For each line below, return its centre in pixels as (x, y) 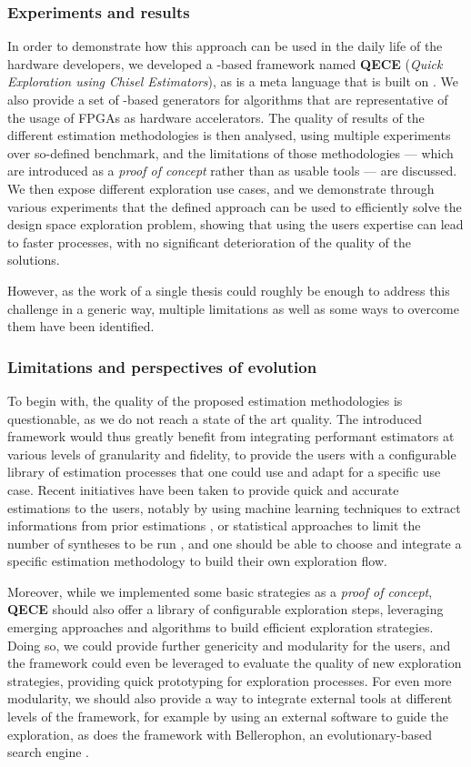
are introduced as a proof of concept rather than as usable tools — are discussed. (232, 171)
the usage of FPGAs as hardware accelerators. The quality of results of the (216, 117)
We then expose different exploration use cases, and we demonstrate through (221, 188)
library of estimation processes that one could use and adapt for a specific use (224, 472)
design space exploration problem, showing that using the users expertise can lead (235, 224)
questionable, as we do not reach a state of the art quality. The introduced (215, 418)
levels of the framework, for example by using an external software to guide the (228, 717)
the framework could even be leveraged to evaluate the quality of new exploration (235, 663)
